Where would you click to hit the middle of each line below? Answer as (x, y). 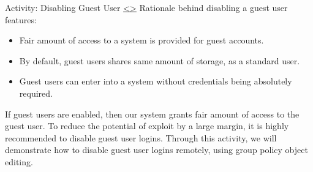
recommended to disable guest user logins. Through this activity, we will (141, 137)
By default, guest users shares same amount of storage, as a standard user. (160, 60)
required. (36, 93)
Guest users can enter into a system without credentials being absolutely (156, 81)
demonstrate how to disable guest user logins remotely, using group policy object (156, 150)
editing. (19, 161)
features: (21, 19)
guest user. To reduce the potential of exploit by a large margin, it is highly (147, 126)
